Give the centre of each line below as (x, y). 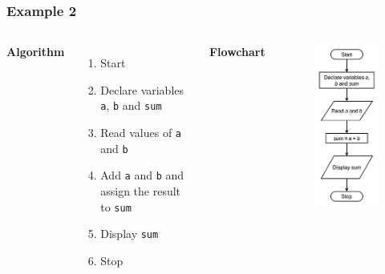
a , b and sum (131, 105)
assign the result (141, 191)
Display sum (130, 234)
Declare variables (142, 89)
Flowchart (237, 52)
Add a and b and (142, 175)
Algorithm (36, 52)
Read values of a (141, 133)
